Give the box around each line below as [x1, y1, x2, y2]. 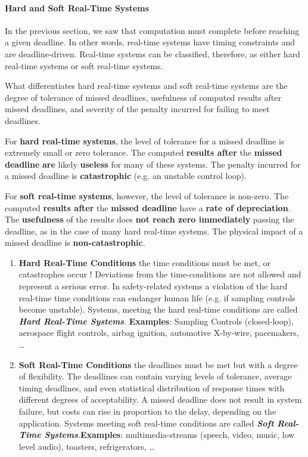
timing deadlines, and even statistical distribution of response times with [18, 381, 285, 394]
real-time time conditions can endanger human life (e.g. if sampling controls [18, 291, 295, 304]
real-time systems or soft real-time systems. [5, 59, 163, 72]
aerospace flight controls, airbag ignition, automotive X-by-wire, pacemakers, [18, 326, 299, 339]
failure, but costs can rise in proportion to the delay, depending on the [18, 405, 276, 418]
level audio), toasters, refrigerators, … [18, 440, 155, 452]
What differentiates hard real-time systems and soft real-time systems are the [5, 79, 288, 92]
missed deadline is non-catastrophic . [5, 236, 145, 249]
